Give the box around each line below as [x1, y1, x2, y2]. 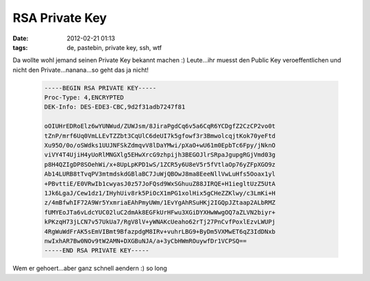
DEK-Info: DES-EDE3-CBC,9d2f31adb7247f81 [44, 103, 186, 111]
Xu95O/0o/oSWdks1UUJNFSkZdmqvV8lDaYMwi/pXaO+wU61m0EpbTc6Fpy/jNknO [44, 142, 276, 150]
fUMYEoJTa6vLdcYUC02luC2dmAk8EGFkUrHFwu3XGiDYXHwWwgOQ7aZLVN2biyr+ [44, 209, 276, 216]
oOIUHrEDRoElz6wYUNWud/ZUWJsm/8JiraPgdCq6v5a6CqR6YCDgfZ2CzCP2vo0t [44, 122, 276, 130]
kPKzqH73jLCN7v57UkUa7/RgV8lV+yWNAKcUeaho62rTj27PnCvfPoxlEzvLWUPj [44, 218, 276, 226]
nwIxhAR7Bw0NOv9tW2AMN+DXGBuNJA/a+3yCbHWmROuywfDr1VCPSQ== [44, 237, 247, 245]
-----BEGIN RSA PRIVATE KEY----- [44, 84, 157, 92]
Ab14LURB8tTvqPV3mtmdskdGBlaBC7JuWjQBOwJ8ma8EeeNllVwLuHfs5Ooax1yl [44, 170, 276, 178]
